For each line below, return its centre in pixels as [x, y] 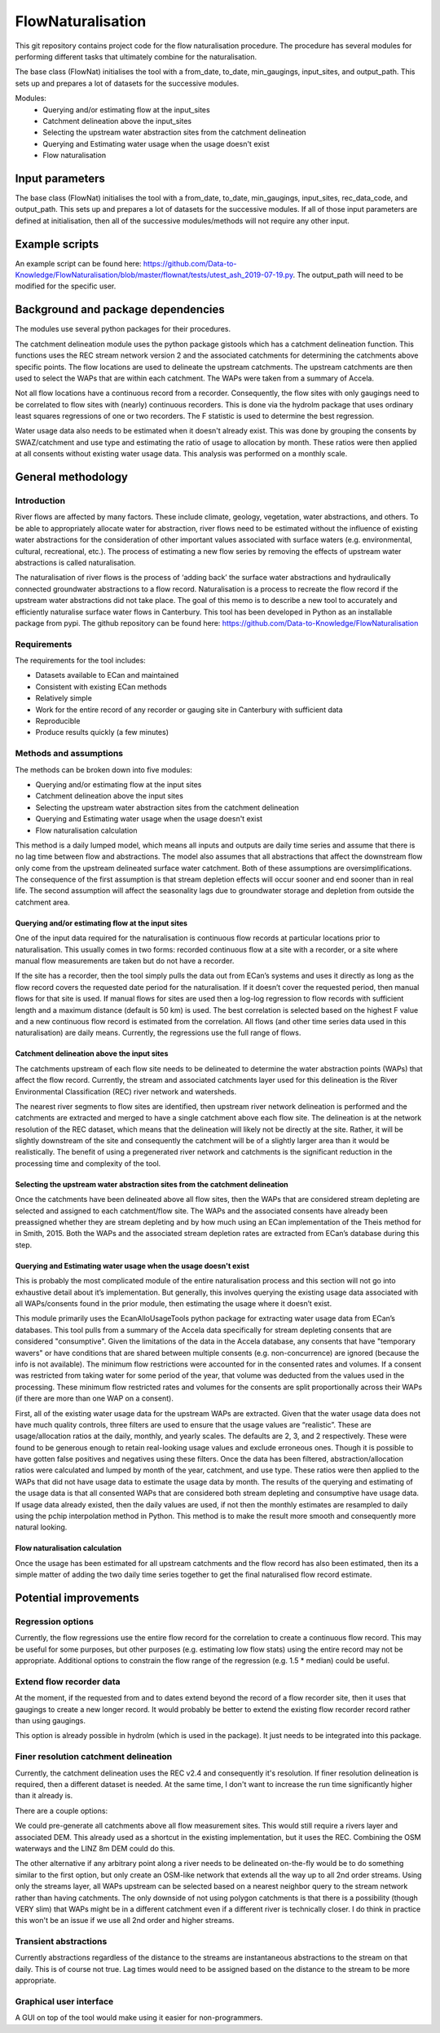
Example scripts [57, 244]
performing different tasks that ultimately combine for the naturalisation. [136, 56]
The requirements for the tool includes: [80, 661]
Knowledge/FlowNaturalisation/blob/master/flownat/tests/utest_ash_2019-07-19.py [154, 275]
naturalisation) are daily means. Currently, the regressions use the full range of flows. [158, 1033]
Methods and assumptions [69, 754]
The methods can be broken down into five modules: [104, 769]
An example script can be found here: [78, 263]
